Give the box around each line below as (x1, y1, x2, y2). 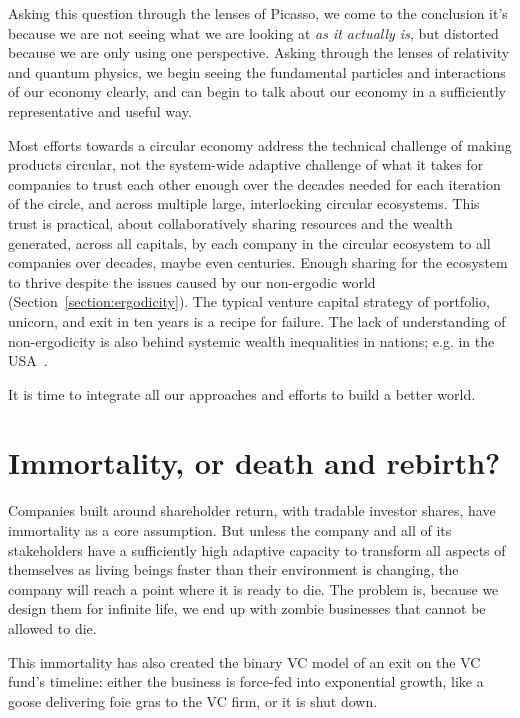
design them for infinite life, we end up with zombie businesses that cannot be (8, 598, 486, 619)
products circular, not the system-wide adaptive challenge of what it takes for (8, 154, 484, 175)
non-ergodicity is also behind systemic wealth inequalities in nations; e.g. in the (8, 330, 495, 351)
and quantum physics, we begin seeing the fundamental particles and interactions (8, 61, 506, 82)
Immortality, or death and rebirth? (8, 442, 501, 483)
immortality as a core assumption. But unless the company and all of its (8, 520, 452, 540)
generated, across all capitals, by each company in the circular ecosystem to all (8, 232, 491, 253)
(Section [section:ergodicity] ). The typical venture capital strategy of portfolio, (8, 291, 490, 312)
